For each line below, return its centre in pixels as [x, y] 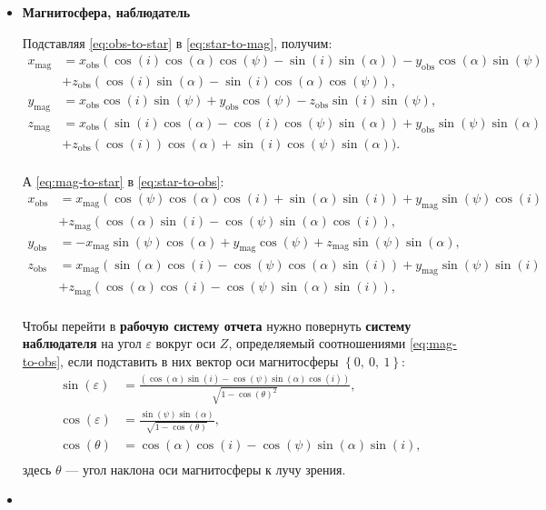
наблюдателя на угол [82, 343]
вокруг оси [186, 343]
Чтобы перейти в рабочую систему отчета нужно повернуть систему [217, 325]
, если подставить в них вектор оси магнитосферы [199, 361]
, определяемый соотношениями [317, 343]
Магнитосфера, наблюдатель [106, 12]
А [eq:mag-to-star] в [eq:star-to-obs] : [123, 180]
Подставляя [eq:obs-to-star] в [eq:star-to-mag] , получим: [177, 42]
